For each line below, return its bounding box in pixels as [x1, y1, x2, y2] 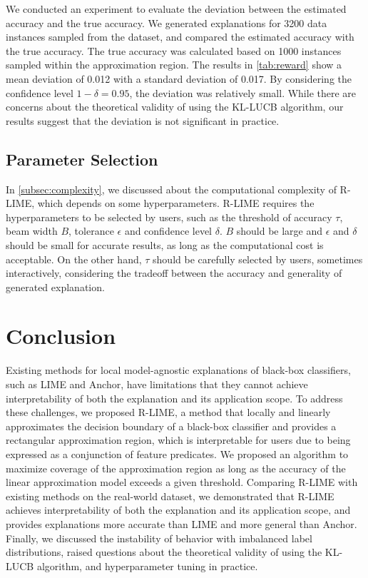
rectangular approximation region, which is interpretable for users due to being [6, 432, 351, 447]
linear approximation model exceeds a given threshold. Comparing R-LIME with [6, 475, 358, 490]
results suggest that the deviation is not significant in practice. [6, 113, 280, 128]
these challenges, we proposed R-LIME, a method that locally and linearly [6, 405, 331, 420]
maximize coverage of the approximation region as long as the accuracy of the [6, 460, 346, 475]
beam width [6, 223, 58, 238]
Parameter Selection [6, 148, 158, 170]
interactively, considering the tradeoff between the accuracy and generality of [6, 265, 342, 280]
